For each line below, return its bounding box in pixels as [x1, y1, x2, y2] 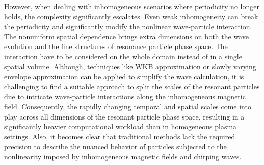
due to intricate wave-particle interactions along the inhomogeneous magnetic [4, 91, 246, 102]
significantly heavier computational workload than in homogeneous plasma [4, 121, 237, 132]
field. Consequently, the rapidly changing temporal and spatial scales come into [4, 101, 251, 111]
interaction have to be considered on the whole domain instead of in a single [4, 51, 242, 61]
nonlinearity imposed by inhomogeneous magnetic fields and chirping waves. [4, 151, 242, 161]
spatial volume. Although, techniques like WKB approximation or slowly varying [4, 61, 256, 72]
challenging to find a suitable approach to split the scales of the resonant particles [4, 81, 260, 91]
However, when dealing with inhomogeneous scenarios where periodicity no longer [4, 1, 259, 11]
